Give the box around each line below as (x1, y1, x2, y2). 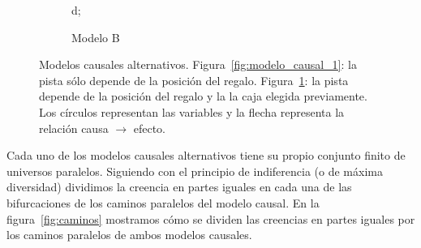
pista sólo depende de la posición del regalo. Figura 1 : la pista (39, 71, 349, 88)
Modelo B (71, 28, 120, 45)
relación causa (39, 119, 109, 136)
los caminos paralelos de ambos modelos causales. (6, 226, 252, 243)
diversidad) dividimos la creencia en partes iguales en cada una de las (6, 178, 352, 195)
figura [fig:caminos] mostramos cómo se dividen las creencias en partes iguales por (6, 210, 415, 227)
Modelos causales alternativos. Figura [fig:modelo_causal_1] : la (39, 56, 357, 73)
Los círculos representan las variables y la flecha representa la (39, 103, 345, 120)
